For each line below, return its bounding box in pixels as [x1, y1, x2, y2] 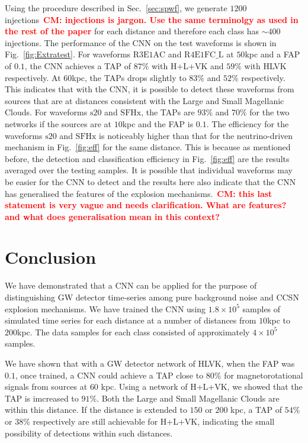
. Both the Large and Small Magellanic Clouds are [97, 392, 280, 404]
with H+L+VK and [152, 59, 224, 72]
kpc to [267, 314, 291, 326]
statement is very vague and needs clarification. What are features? [5, 199, 287, 211]
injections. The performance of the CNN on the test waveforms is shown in [5, 36, 277, 48]
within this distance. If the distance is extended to [5, 403, 187, 416]
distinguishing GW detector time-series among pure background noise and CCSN [5, 291, 299, 303]
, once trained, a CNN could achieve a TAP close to [15, 368, 204, 381]
